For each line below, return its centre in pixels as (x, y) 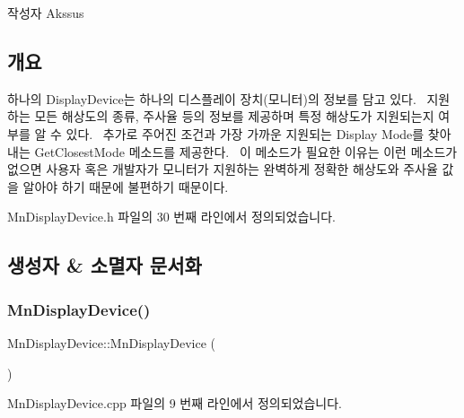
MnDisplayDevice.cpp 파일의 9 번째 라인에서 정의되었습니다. (175, 403)
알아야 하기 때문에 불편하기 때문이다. (126, 186)
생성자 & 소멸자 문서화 (105, 265)
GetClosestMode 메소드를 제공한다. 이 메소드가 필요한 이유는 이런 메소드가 (246, 151)
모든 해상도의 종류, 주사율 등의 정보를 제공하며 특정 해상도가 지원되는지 (234, 116)
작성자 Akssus (46, 13)
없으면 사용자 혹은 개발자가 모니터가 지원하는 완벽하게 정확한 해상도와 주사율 (223, 169)
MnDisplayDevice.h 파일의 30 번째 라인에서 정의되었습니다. (171, 217)
